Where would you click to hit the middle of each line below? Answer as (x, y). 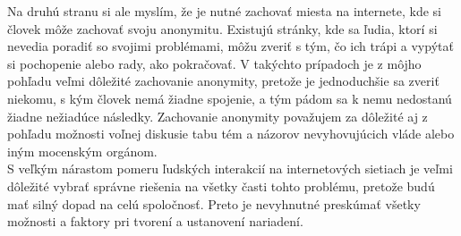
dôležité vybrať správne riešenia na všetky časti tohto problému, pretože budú (221, 185)
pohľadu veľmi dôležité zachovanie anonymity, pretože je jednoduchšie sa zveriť (223, 81)
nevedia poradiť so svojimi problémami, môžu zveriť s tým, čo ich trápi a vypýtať (230, 46)
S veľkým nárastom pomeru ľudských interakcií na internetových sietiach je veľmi (230, 169)
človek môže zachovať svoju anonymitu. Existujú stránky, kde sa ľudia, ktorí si (222, 28)
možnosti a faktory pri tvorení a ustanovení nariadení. (155, 221)
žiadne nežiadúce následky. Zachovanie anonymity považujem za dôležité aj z (218, 116)
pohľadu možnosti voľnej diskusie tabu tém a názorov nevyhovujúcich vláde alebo (231, 134)
